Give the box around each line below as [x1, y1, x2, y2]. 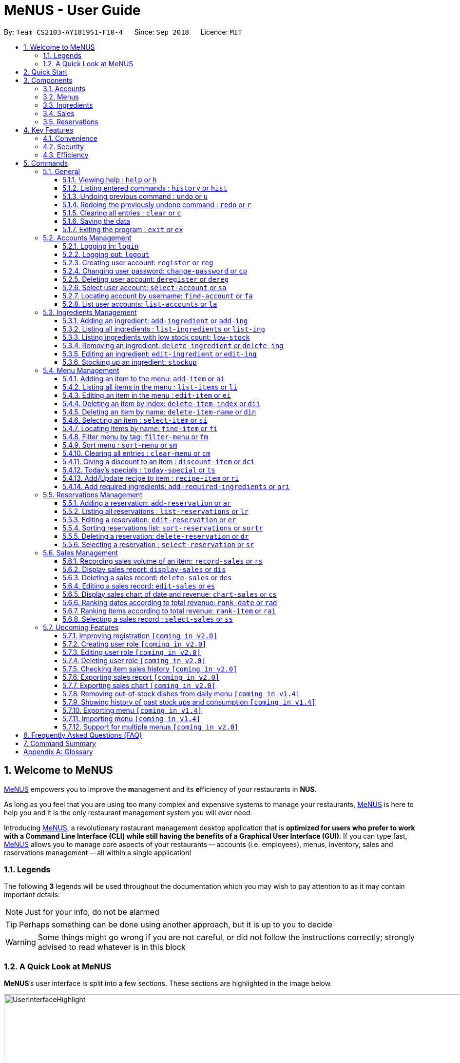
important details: [4, 890, 60, 899]
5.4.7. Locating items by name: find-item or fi [62, 424, 218, 433]
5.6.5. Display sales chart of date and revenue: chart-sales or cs [62, 590, 277, 598]
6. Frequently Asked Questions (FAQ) [23, 730, 142, 739]
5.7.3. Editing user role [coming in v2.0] [62, 648, 201, 656]
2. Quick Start [23, 67, 68, 76]
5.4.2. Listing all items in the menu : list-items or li [62, 382, 237, 391]
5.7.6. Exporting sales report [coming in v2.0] [62, 672, 220, 681]
